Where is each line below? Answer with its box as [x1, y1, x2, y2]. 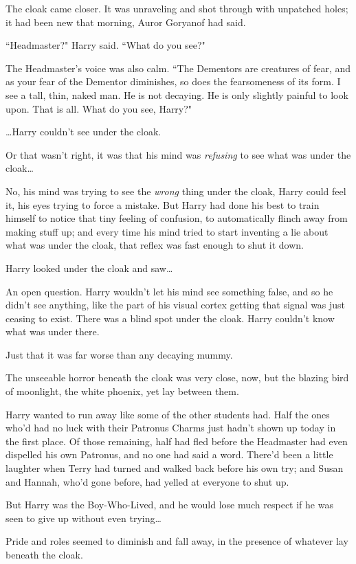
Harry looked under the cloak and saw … [5, 260, 173, 275]
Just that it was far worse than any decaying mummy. [5, 347, 233, 361]
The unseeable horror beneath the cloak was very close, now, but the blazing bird [5, 370, 349, 385]
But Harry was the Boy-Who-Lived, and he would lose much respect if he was [5, 497, 333, 512]
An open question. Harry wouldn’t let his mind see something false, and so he [5, 284, 333, 298]
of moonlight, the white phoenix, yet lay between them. [5, 384, 239, 398]
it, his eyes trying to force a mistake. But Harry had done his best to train [5, 197, 320, 212]
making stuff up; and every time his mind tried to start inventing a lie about [5, 224, 329, 238]
